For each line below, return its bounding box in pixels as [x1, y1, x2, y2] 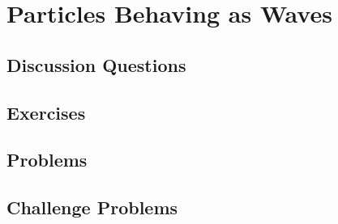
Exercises [6, 99, 86, 125]
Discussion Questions [6, 52, 186, 77]
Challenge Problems [6, 195, 178, 220]
